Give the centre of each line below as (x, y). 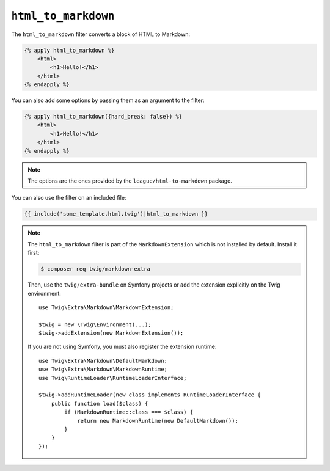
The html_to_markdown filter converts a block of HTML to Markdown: (101, 34)
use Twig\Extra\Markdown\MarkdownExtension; (106, 307)
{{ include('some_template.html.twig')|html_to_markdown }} (116, 214)
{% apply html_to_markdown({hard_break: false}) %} (103, 117)
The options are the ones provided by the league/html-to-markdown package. (130, 181)
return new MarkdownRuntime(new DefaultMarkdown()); (158, 421)
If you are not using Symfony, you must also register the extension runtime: (122, 347)
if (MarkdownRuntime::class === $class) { (129, 412)
